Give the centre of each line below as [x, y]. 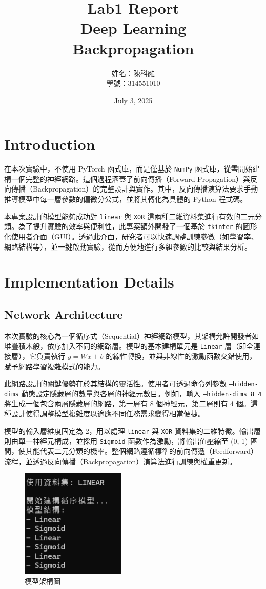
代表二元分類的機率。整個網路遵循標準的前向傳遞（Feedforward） [149, 451]
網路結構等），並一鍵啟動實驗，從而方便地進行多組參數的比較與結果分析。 [128, 246]
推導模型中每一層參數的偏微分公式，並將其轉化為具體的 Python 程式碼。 [126, 199]
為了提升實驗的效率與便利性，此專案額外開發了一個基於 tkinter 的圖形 [138, 226]
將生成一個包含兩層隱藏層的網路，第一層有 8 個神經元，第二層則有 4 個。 [127, 403]
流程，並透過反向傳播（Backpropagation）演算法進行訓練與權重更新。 [120, 461]
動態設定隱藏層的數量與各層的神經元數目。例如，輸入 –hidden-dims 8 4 [141, 393]
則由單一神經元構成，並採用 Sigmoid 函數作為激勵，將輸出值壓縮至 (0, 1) [126, 441]
